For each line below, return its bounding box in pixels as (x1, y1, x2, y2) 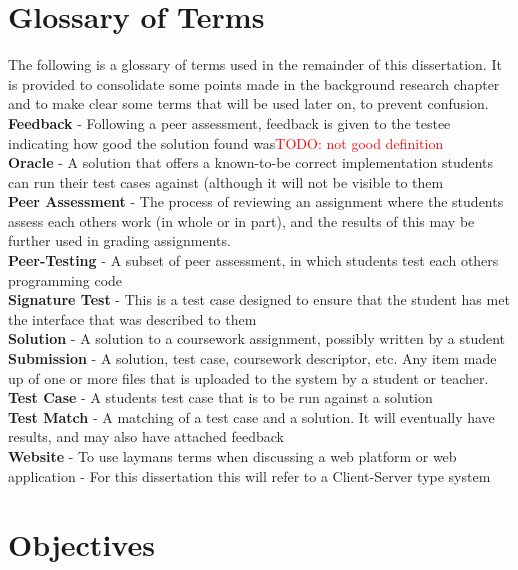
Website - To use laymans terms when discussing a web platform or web (8, 446, 457, 466)
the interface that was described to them (8, 308, 257, 329)
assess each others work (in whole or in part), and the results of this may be (8, 210, 475, 231)
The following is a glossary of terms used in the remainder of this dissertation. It (8, 54, 502, 75)
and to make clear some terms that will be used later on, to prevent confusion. (8, 93, 489, 114)
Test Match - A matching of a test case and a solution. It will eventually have (8, 406, 495, 427)
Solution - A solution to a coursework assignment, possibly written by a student (8, 328, 506, 349)
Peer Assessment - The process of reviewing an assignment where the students (8, 191, 504, 212)
